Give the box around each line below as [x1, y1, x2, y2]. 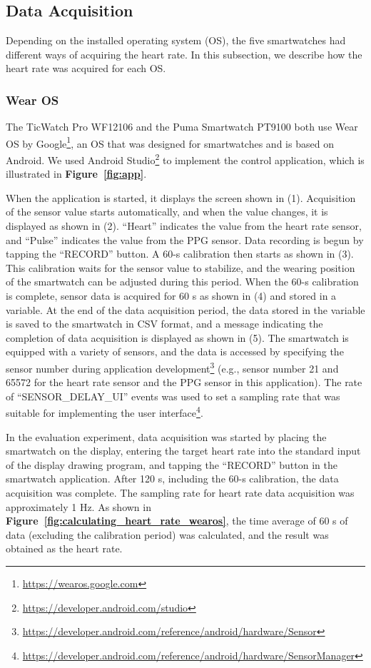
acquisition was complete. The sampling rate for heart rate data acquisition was [6, 485, 355, 500]
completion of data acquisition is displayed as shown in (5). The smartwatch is [6, 330, 349, 345]
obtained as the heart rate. [6, 541, 123, 556]
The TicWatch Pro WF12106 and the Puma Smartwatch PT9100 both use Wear [6, 119, 358, 134]
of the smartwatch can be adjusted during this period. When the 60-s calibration [6, 274, 359, 289]
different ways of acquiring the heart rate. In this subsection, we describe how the [6, 46, 362, 61]
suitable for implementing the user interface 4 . [6, 403, 203, 420]
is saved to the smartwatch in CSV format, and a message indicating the [6, 316, 323, 331]
